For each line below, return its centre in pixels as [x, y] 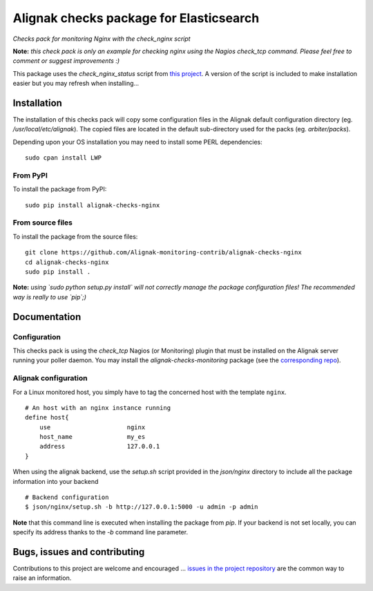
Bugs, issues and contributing [79, 552]
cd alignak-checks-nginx [67, 262]
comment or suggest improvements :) [66, 61]
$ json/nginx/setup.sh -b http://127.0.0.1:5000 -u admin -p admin [142, 507]
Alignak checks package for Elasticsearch [136, 18]
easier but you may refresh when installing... [76, 84]
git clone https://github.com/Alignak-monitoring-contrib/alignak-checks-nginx [163, 253]
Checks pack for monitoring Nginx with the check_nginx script [102, 39]
